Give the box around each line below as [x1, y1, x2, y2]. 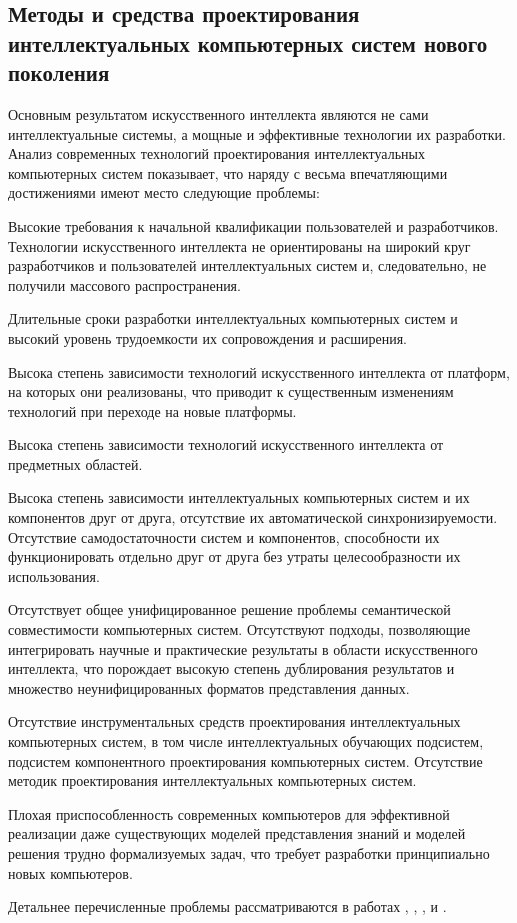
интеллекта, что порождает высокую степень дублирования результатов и [8, 658, 455, 679]
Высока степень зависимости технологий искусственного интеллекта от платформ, [8, 361, 510, 382]
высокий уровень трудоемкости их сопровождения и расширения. [8, 327, 407, 348]
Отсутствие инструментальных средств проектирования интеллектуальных [8, 711, 461, 732]
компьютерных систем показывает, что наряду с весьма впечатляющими [8, 162, 448, 183]
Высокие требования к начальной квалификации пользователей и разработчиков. [8, 215, 499, 236]
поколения [8, 57, 110, 88]
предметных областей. [8, 453, 143, 474]
